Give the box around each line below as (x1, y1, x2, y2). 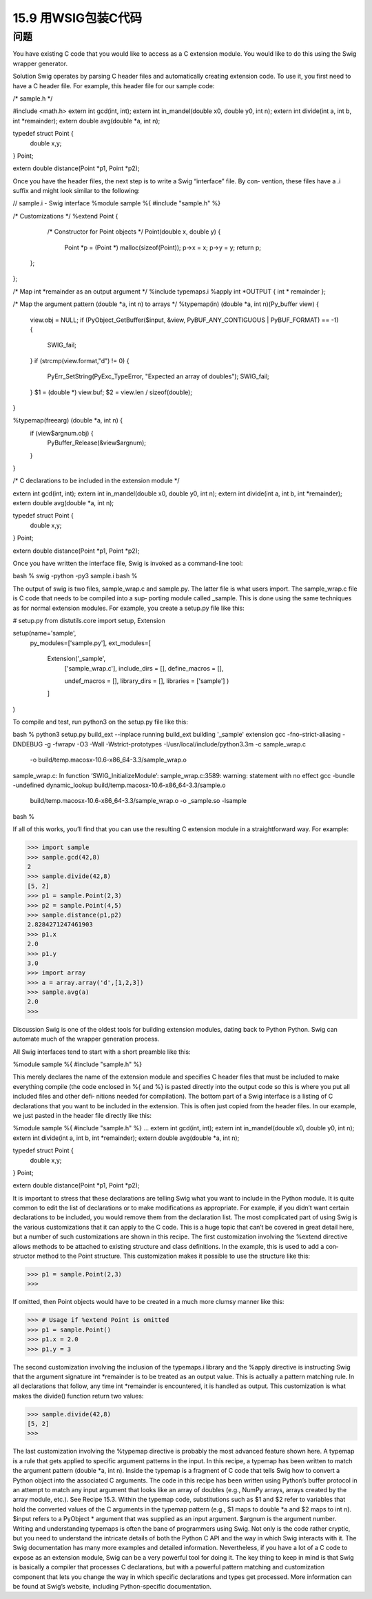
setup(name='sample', (12, 629, 76, 638)
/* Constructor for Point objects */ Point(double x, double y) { (47, 227, 221, 236)
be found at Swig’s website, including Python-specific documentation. (12, 1582, 212, 1590)
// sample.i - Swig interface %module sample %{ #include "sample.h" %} (12, 199, 220, 207)
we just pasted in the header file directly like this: (12, 1111, 152, 1119)
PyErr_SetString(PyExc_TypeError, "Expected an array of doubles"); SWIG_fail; (47, 372, 270, 380)
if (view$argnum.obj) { (30, 429, 94, 437)
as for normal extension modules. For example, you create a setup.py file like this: (12, 604, 245, 612)
